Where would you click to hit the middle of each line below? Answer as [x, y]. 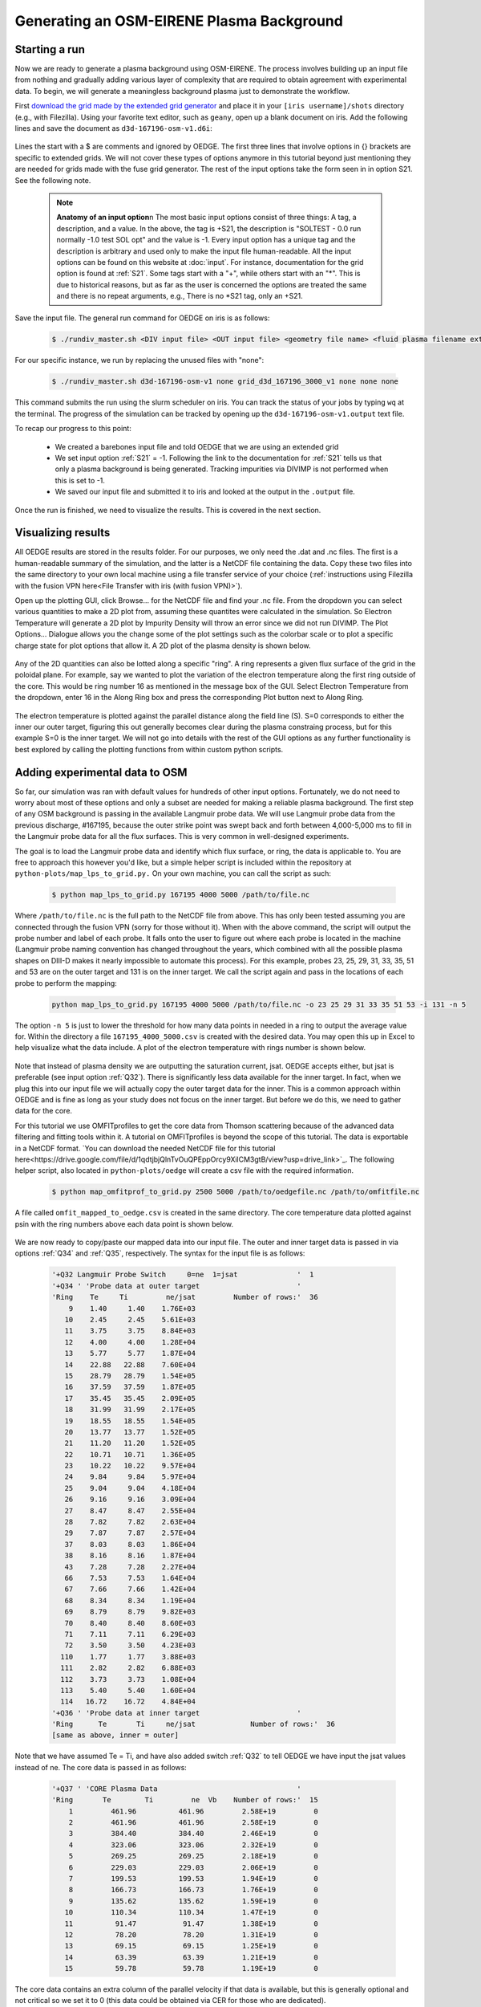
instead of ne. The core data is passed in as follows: [101, 1767]
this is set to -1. [80, 480]
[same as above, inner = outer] [115, 1735]
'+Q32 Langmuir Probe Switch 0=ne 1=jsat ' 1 [183, 1275]
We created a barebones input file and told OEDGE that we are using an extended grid [197, 446]
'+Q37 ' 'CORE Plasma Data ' [176, 1789]
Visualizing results [63, 533]
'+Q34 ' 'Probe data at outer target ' [176, 1286]
